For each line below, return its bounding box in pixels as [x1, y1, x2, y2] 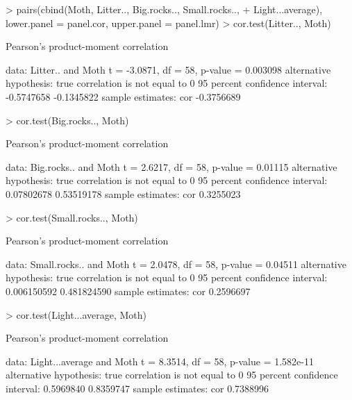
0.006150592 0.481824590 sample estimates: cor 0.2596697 [6, 283, 251, 298]
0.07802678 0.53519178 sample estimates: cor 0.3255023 [6, 186, 241, 201]
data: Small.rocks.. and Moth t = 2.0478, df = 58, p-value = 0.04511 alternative [6, 256, 346, 271]
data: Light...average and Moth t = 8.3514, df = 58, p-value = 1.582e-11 [6, 353, 314, 368]
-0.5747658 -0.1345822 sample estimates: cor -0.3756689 [6, 89, 241, 103]
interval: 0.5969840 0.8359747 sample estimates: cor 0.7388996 [6, 381, 269, 395]
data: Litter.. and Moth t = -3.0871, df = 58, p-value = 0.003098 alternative [6, 62, 331, 76]
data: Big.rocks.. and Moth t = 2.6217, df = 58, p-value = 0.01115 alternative [6, 159, 337, 174]
